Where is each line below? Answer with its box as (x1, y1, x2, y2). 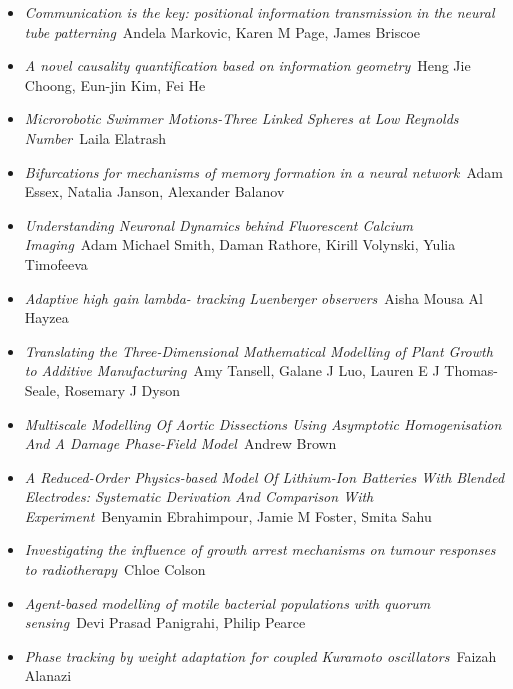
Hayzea (24, 307, 69, 328)
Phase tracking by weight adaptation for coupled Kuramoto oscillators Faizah (24, 645, 497, 666)
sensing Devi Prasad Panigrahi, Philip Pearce (24, 612, 306, 633)
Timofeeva (24, 253, 88, 274)
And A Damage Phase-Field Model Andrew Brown (24, 433, 337, 454)
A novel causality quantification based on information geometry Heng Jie (24, 55, 471, 76)
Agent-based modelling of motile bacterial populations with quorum (24, 592, 431, 613)
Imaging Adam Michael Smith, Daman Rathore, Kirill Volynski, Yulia (24, 234, 456, 255)
